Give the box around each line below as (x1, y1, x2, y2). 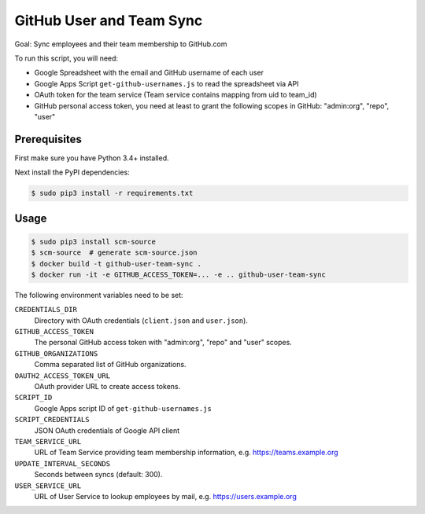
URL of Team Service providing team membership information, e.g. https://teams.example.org (34, 448, 338, 457)
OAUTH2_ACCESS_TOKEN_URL (14, 371, 110, 380)
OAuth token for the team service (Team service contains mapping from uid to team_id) (34, 90, 318, 100)
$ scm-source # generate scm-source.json (31, 248, 198, 257)
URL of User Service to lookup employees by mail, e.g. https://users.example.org (34, 491, 297, 501)
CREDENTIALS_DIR (14, 305, 78, 314)
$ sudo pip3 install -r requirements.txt (31, 189, 194, 198)
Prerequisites (14, 132, 82, 145)
